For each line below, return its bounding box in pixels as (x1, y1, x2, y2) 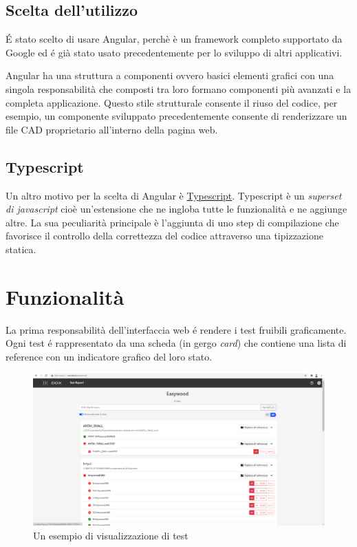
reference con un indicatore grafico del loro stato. (6, 349, 213, 363)
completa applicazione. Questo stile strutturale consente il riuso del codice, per (6, 95, 338, 109)
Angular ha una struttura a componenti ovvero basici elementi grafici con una (6, 68, 334, 83)
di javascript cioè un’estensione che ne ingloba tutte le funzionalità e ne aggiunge (6, 202, 347, 216)
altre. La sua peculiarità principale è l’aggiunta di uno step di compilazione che (6, 215, 339, 229)
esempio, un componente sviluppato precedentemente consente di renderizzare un (6, 109, 347, 123)
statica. (6, 242, 36, 256)
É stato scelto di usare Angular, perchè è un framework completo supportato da (6, 32, 343, 46)
